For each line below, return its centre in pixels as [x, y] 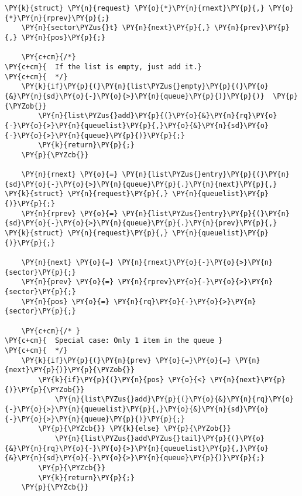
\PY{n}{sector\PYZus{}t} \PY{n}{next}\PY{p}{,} [116, 28]
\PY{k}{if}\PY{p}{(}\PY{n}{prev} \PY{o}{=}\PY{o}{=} [126, 360]
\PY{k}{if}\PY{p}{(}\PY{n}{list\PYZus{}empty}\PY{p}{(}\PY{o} [145, 87]
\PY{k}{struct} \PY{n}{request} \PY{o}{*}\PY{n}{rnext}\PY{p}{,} [135, 8]
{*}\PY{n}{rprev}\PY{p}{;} [57, 18]
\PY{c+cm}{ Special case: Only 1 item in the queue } [114, 341]
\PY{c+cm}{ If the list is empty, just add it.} [103, 67]
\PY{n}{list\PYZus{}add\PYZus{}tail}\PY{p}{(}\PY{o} [159, 438]
